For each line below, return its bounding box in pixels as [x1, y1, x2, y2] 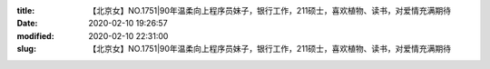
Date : [16, 18, 38, 29]
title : [16, 5, 35, 15]
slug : [16, 44, 36, 54]
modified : [16, 30, 54, 41]
